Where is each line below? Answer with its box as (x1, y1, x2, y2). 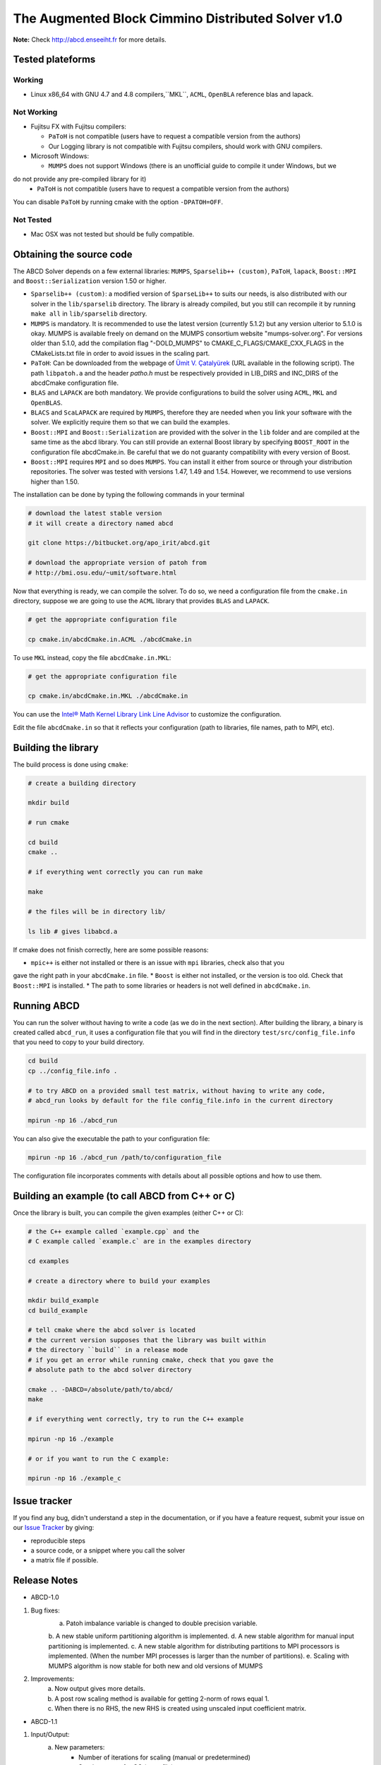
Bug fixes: (30, 1606, 60, 1615)
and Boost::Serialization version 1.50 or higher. (13, 277, 167, 285)
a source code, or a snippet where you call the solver (30, 1546, 186, 1555)
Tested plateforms (13, 54, 96, 66)
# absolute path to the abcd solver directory (28, 1366, 192, 1374)
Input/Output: (30, 1730, 70, 1738)
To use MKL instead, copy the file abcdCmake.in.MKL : (13, 653, 171, 662)
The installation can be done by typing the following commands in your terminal (13, 491, 245, 499)
